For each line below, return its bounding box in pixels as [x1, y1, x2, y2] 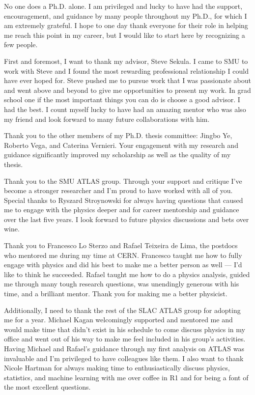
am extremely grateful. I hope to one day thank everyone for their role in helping [4, 20, 248, 30]
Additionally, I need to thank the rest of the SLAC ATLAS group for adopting [4, 305, 241, 315]
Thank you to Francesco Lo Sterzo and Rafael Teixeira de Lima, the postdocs [4, 240, 238, 251]
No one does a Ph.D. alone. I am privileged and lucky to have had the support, [4, 1, 243, 11]
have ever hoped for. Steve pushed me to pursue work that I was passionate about [4, 75, 251, 85]
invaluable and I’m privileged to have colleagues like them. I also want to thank [4, 353, 244, 363]
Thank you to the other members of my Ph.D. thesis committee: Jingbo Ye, [4, 130, 232, 141]
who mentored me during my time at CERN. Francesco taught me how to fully [4, 250, 242, 260]
